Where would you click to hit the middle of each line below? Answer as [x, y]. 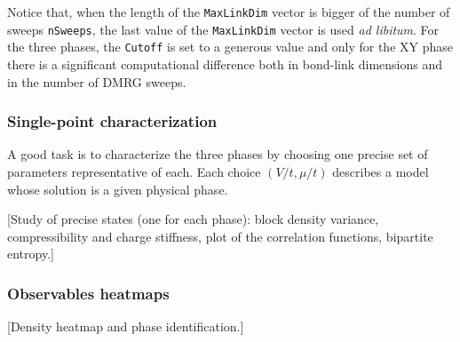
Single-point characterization [112, 121]
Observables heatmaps [88, 293]
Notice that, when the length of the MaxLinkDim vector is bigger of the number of [229, 12]
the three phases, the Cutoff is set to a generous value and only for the [202, 47]
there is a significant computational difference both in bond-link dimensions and [225, 64]
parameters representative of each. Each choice [134, 171]
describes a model [381, 171]
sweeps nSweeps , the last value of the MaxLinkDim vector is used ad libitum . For [223, 29]
